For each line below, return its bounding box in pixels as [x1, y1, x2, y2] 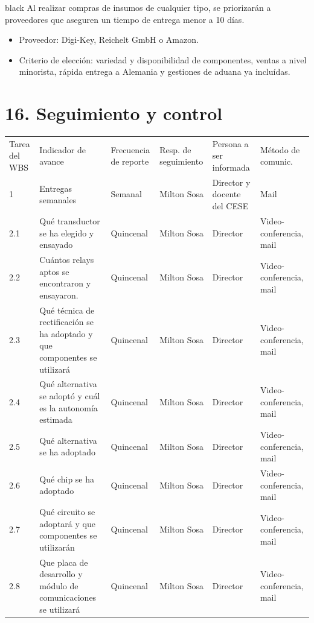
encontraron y [39, 277, 91, 289]
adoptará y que [39, 517, 95, 530]
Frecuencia [111, 143, 150, 156]
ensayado [39, 238, 73, 251]
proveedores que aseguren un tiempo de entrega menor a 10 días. [5, 13, 245, 25]
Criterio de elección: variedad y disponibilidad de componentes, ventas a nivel [19, 53, 307, 66]
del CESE [212, 200, 249, 212]
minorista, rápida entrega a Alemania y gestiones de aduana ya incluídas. [19, 65, 290, 78]
